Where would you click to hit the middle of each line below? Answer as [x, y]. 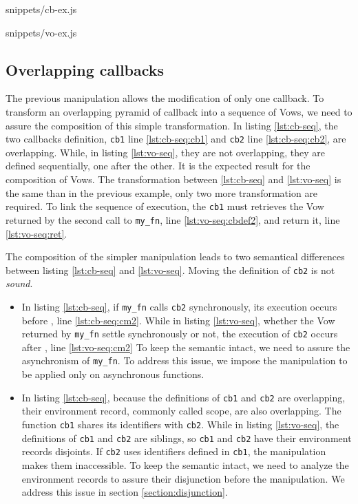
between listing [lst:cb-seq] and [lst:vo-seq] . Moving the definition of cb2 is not [170, 270]
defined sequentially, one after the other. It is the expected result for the [158, 166]
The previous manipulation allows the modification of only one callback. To [165, 98]
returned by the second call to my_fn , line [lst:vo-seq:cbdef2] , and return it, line [173, 219]
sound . [19, 283]
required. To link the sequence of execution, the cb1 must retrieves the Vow [165, 206]
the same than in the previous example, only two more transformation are [162, 192]
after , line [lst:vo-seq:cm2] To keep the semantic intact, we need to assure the [186, 347]
